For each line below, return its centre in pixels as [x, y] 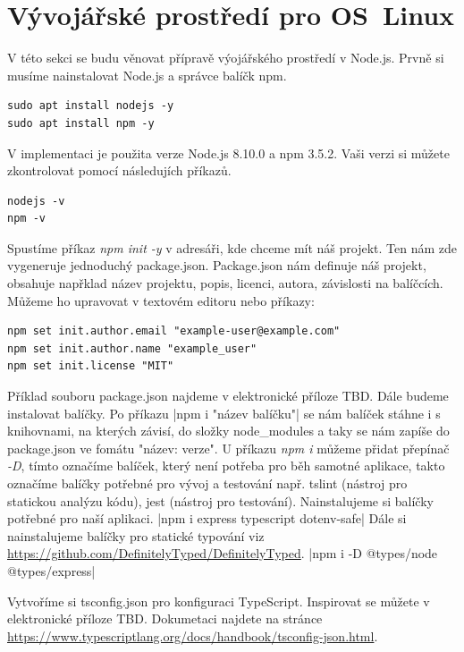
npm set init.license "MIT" [91, 366]
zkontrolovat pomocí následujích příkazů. [119, 170]
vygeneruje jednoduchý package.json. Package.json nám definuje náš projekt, [217, 265]
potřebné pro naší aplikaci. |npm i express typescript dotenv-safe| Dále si [207, 518]
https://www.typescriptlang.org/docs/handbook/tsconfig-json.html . [193, 635]
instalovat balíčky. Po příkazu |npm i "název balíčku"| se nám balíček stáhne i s [224, 413]
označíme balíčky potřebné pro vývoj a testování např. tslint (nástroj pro [207, 483]
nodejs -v [36, 201]
